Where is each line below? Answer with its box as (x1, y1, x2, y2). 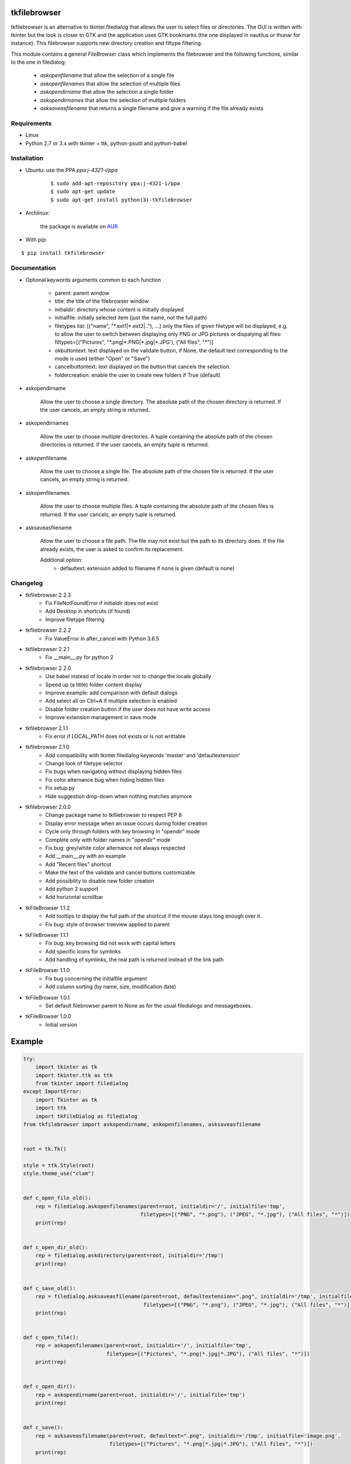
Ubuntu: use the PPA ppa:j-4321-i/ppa (25, 166, 118, 173)
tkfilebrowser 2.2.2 (25, 627, 71, 634)
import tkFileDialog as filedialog (35, 1113, 137, 1120)
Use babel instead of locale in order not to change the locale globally (45, 673, 212, 680)
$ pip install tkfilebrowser (21, 249, 105, 256)
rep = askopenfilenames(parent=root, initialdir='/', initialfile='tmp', (35, 1342, 252, 1349)
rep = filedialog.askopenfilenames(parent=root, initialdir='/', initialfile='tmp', (35, 1203, 286, 1209)
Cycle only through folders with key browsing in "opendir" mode (45, 828, 200, 835)
